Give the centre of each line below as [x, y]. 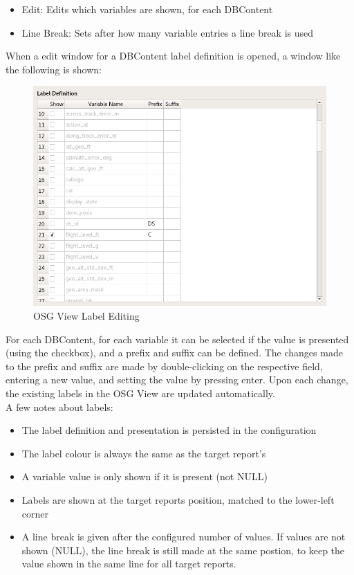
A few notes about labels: [59, 407]
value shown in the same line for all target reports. [129, 564]
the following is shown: [54, 69]
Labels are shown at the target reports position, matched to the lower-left [178, 499]
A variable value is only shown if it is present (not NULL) [145, 476]
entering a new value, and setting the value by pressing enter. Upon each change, [177, 380]
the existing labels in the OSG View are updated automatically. [140, 393]
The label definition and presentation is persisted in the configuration [169, 430]
